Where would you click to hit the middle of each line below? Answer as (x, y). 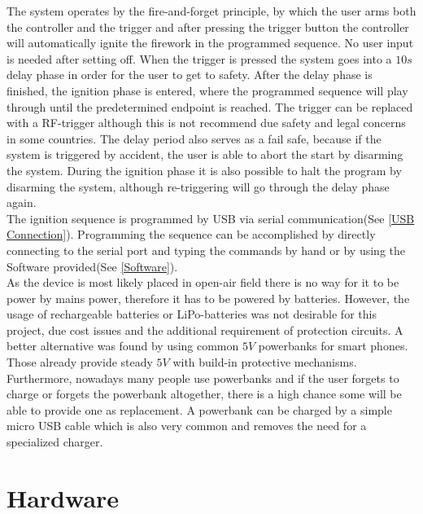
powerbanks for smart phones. (333, 346)
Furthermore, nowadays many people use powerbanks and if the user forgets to (203, 378)
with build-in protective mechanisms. (265, 362)
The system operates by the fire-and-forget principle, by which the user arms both (211, 11)
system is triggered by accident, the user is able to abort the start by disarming (205, 154)
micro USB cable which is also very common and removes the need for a (187, 426)
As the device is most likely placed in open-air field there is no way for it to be (203, 282)
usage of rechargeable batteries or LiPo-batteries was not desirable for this (192, 314)
